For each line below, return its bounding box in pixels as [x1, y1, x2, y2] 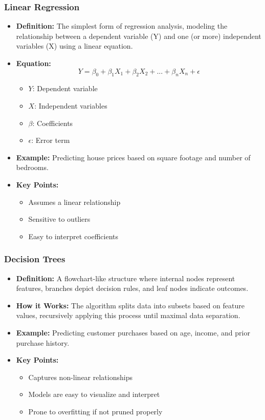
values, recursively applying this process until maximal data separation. [16, 310, 240, 321]
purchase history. [16, 337, 70, 348]
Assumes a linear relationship [28, 196, 121, 207]
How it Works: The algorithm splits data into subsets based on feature [16, 300, 245, 310]
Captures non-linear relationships [28, 371, 132, 382]
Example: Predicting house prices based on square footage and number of [16, 152, 251, 162]
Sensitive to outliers [28, 214, 91, 224]
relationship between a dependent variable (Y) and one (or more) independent [16, 30, 261, 41]
